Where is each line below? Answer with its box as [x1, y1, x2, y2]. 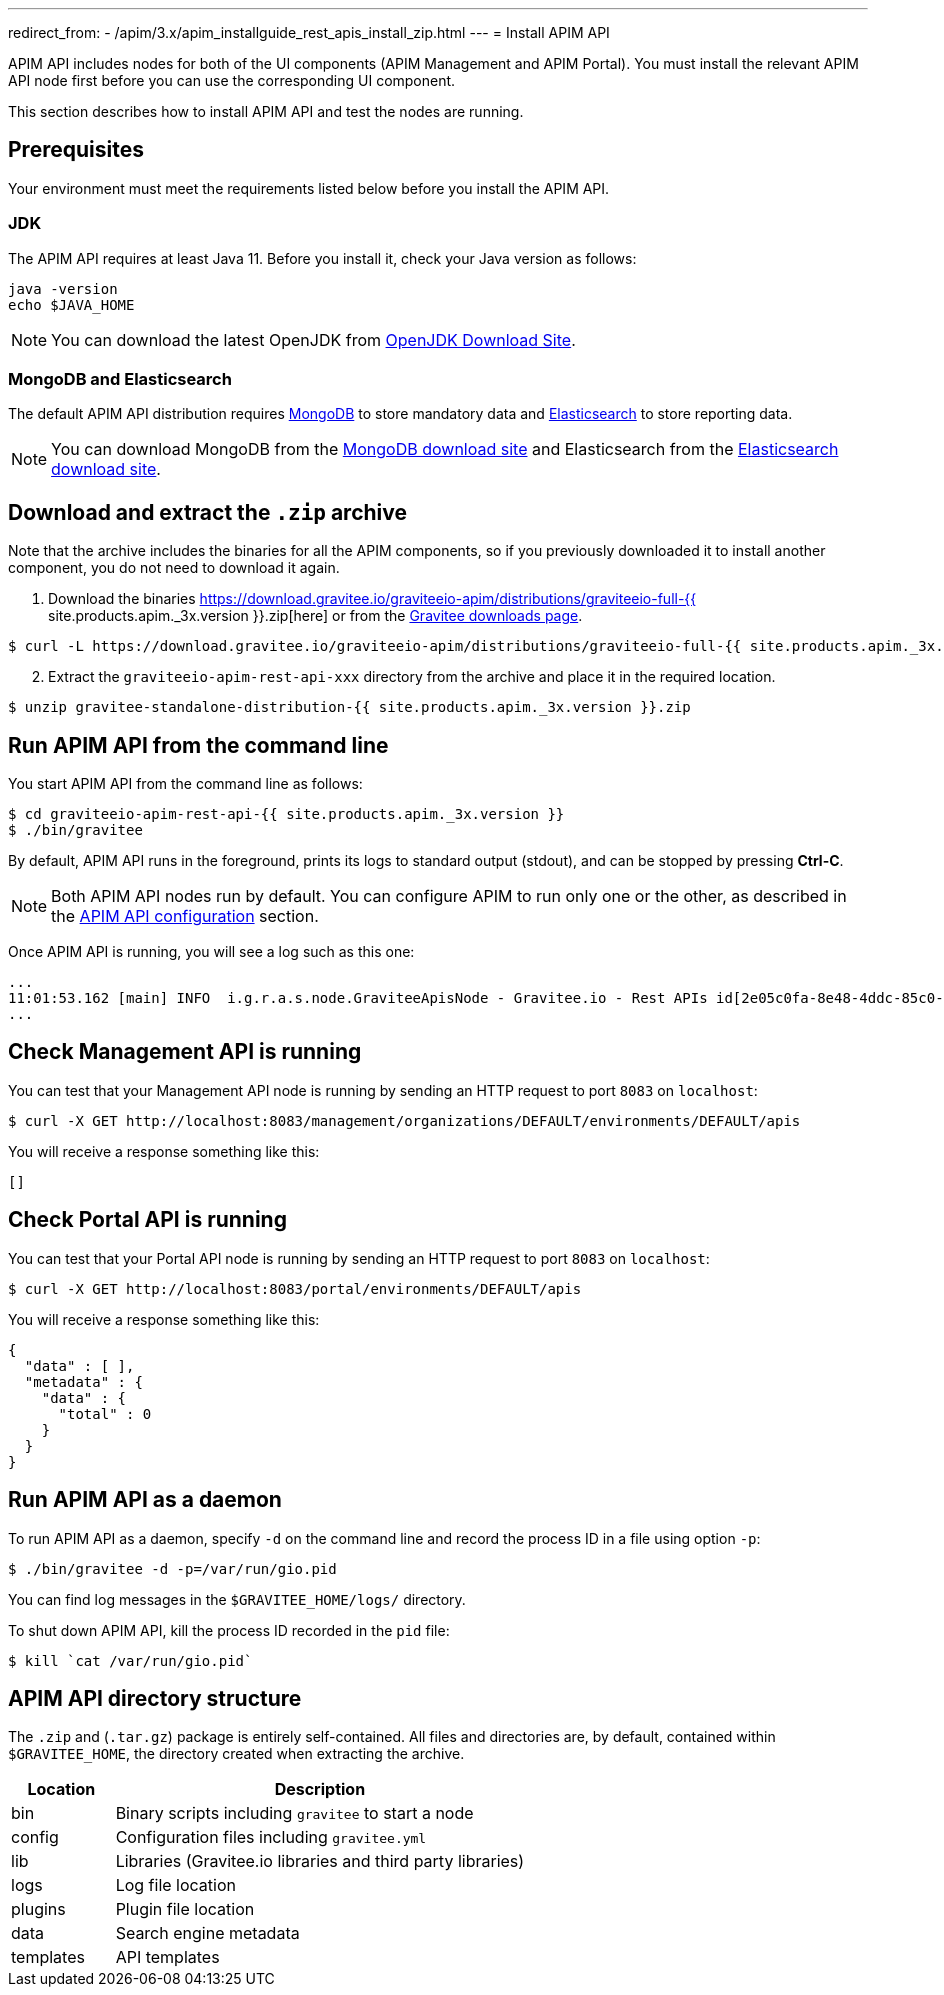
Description [274, 1779, 366, 1800]
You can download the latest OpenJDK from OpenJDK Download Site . [51, 329, 576, 350]
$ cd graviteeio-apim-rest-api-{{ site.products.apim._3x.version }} [8, 806, 565, 823]
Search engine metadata [115, 1923, 300, 1944]
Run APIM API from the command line [8, 732, 389, 758]
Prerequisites [8, 137, 144, 163]
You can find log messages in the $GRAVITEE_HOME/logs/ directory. [8, 1590, 466, 1608]
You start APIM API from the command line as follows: [8, 775, 363, 793]
